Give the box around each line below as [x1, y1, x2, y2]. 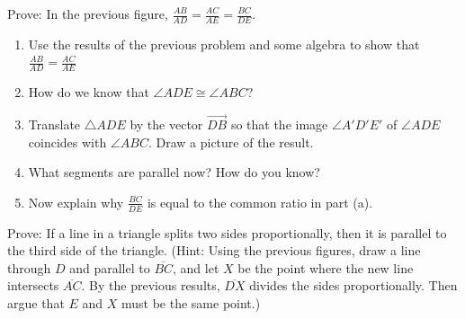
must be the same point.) [121, 294, 261, 313]
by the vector [130, 115, 203, 134]
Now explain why [28, 192, 124, 211]
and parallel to [69, 258, 150, 277]
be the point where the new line [237, 258, 414, 277]
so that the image [230, 115, 328, 134]
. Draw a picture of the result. [148, 132, 314, 151]
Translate [28, 115, 81, 134]
